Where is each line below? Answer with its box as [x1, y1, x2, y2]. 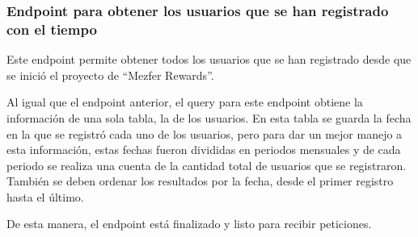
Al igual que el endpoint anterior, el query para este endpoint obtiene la [6, 94, 363, 110]
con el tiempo [6, 19, 97, 39]
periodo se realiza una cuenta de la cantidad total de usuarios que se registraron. [6, 156, 407, 173]
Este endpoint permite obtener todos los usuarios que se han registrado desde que [6, 51, 412, 68]
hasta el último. [6, 188, 84, 205]
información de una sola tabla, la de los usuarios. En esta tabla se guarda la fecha [6, 109, 412, 126]
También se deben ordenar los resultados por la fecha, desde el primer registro [6, 173, 394, 189]
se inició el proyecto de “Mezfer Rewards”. [6, 66, 214, 83]
